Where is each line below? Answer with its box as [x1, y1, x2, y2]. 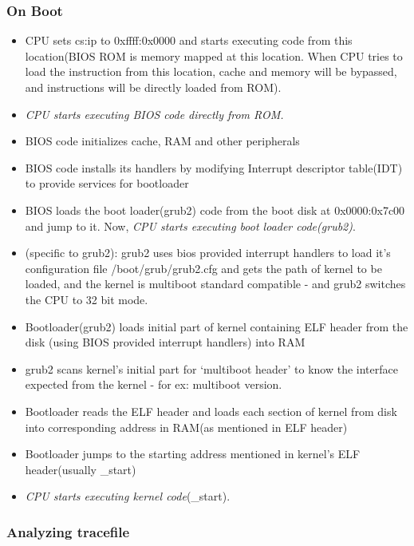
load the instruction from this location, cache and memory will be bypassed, [25, 63, 397, 80]
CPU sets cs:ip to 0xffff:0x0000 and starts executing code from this [25, 32, 353, 49]
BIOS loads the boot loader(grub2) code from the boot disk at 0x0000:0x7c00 [25, 201, 405, 218]
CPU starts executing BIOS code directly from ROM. [25, 105, 284, 122]
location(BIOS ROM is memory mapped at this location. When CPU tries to [25, 47, 403, 64]
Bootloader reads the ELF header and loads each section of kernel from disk [25, 402, 397, 419]
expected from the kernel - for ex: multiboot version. [25, 376, 282, 393]
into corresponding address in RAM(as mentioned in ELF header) [25, 418, 348, 435]
